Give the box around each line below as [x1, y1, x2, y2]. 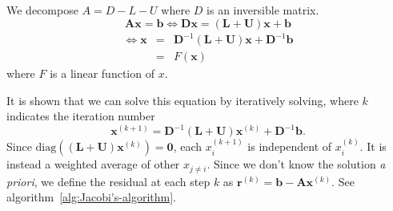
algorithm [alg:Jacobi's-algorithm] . [6, 189, 176, 205]
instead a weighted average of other [6, 156, 180, 172]
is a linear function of [50, 65, 154, 82]
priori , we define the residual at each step [6, 172, 211, 189]
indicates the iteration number [6, 108, 155, 124]
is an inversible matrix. [207, 2, 319, 18]
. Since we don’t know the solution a [207, 156, 386, 172]
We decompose [6, 2, 78, 18]
